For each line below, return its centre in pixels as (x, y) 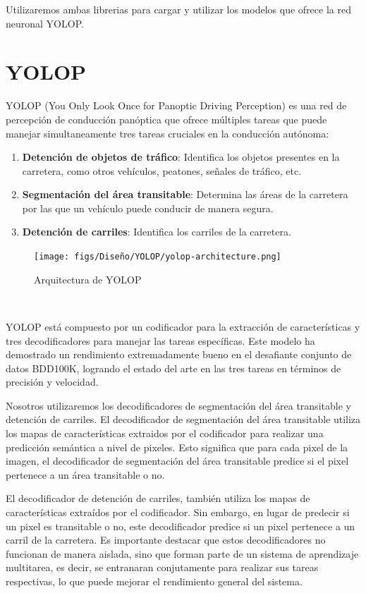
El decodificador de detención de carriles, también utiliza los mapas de (158, 498)
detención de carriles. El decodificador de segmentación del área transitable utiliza (183, 419)
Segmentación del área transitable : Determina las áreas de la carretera (185, 194)
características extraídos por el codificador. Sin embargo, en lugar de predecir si (178, 512)
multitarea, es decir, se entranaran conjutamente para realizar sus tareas (162, 567)
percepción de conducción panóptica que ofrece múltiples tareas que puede (166, 119)
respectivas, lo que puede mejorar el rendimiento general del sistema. (154, 581)
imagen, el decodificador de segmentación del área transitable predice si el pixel (177, 461)
